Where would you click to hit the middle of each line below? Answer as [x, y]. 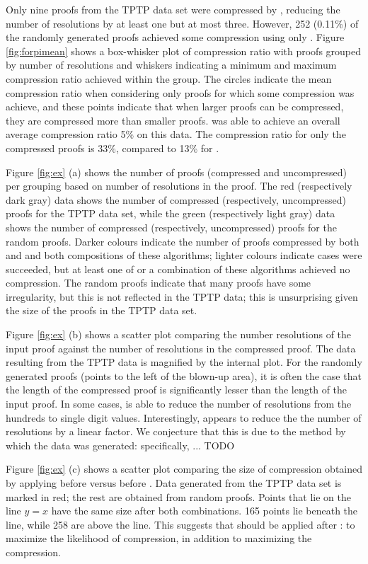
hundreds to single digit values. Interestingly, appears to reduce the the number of [184, 417]
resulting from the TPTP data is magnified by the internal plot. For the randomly [184, 362]
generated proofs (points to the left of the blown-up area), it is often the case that [184, 375]
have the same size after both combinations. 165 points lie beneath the [205, 511]
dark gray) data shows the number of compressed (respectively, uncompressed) [176, 199]
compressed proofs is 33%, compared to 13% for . [113, 148]
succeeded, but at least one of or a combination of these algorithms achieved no [178, 269]
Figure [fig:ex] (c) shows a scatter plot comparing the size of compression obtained [184, 469]
